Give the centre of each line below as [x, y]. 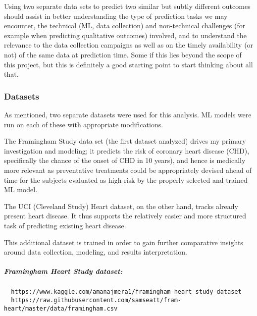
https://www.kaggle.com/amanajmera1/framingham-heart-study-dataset [126, 292]
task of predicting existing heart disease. [65, 225]
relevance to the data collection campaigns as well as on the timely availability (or [129, 45]
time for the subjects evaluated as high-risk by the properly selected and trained [126, 180]
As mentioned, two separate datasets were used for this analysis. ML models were [128, 114]
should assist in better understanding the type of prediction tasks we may [116, 16]
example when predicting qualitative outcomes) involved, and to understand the [125, 35]
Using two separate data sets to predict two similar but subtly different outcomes [127, 6]
